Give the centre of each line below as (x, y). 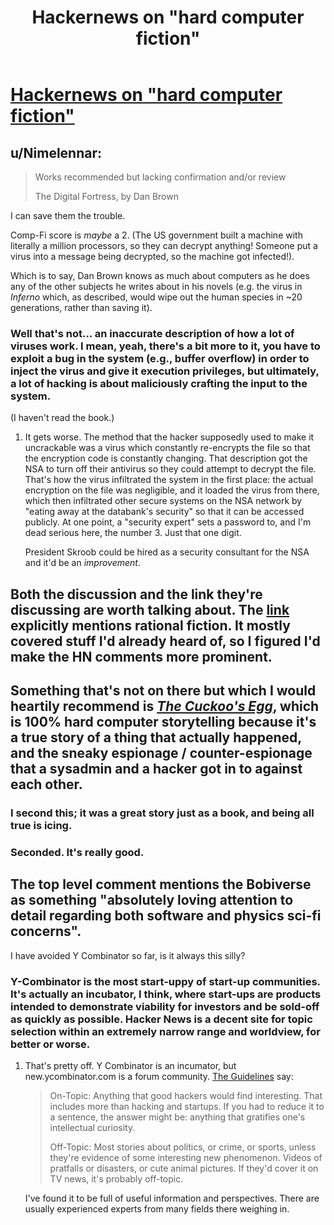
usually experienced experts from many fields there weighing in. (157, 1209)
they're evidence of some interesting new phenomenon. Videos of (186, 1158)
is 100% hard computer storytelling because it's (163, 722)
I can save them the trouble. (68, 215)
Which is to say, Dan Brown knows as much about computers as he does (160, 275)
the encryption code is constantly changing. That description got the (166, 458)
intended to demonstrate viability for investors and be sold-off (165, 1006)
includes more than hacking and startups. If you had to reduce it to (187, 1107)
